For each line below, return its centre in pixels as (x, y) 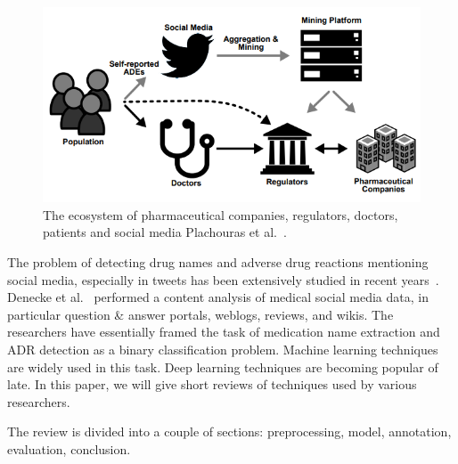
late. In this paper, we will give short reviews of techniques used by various (212, 384)
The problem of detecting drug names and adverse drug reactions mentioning (218, 261)
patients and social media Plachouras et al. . (165, 232)
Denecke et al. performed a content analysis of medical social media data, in (218, 297)
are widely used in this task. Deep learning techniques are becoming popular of (223, 366)
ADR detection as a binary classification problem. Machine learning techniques (223, 349)
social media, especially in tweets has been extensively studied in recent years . (223, 279)
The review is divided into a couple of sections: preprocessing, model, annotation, (229, 431)
